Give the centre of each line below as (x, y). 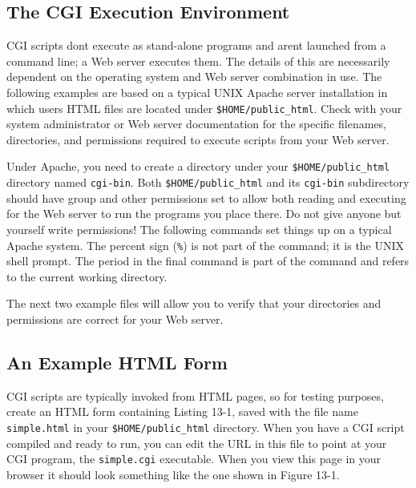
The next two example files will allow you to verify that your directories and (194, 303)
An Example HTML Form (117, 362)
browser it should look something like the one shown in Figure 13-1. (173, 474)
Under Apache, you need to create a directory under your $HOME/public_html (198, 166)
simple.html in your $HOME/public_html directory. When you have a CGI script (206, 427)
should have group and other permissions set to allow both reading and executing (206, 198)
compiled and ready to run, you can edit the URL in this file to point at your (197, 443)
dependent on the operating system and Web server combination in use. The (194, 77)
